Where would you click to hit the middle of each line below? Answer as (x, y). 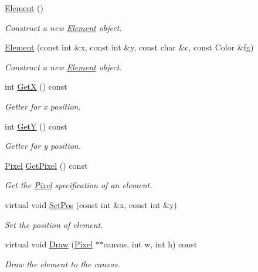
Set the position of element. (54, 224)
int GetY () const (36, 126)
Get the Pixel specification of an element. (79, 185)
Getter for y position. (43, 146)
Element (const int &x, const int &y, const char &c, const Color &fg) (129, 47)
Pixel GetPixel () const (46, 165)
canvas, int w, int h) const (150, 244)
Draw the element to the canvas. (62, 263)
